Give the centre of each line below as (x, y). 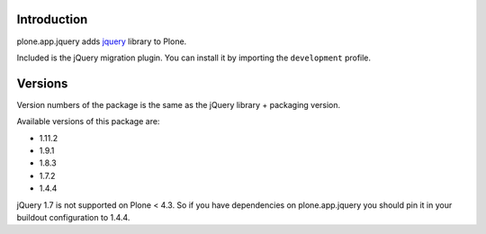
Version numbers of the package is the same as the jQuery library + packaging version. (179, 104)
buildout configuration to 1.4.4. (73, 217)
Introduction (52, 19)
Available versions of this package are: (88, 121)
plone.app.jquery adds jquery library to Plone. (102, 41)
